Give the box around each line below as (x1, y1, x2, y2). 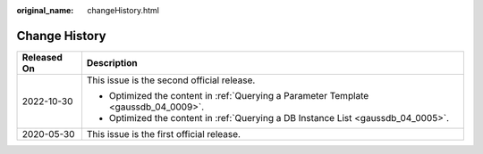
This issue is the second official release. (86, 74, 256, 86)
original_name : (16, 5, 74, 15)
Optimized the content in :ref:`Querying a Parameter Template (108, 89, 369, 101)
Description (86, 56, 138, 69)
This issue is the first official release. (86, 127, 241, 140)
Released (21, 51, 63, 63)
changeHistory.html (87, 5, 160, 15)
